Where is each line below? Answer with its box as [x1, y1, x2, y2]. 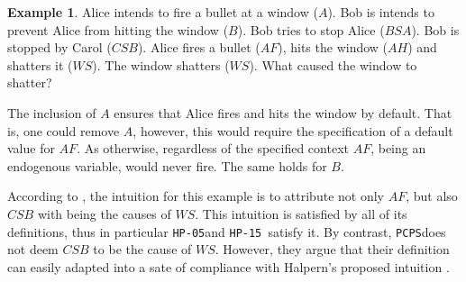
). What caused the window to [249, 55, 417, 74]
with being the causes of [37, 204, 171, 223]
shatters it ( [7, 55, 73, 74]
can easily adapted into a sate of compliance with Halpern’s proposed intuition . [7, 257, 450, 276]
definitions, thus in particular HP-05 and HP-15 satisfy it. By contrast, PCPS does [7, 222, 446, 241]
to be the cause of [93, 240, 192, 259]
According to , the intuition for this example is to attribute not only [7, 186, 384, 205]
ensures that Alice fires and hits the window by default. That [114, 103, 452, 122]
